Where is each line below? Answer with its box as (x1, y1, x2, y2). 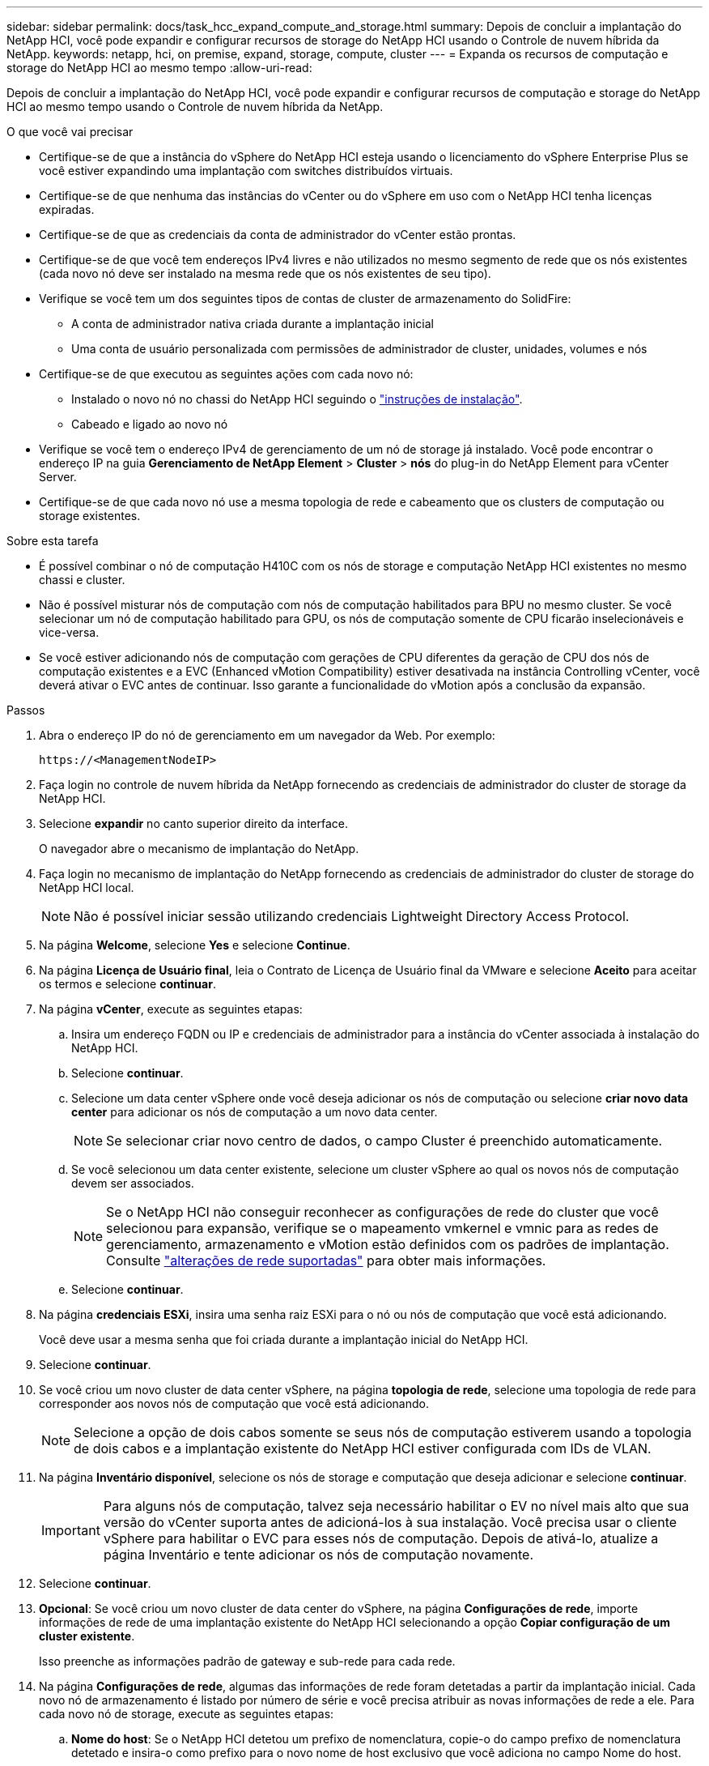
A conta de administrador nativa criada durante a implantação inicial (71, 317, 435, 331)
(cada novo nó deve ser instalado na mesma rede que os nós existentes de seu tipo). (39, 267, 491, 280)
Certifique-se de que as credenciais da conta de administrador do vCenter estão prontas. (39, 228, 516, 241)
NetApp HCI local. (39, 881, 134, 894)
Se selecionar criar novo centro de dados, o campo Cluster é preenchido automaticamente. (106, 1133, 663, 1149)
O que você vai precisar (6, 125, 134, 139)
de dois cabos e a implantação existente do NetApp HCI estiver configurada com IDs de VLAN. (74, 1440, 652, 1457)
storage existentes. (39, 509, 141, 523)
